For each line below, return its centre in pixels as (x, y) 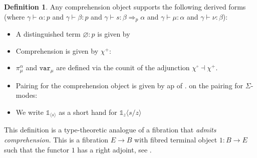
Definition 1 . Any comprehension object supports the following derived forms (125, 7)
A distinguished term (48, 34)
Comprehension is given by (57, 50)
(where (15, 16)
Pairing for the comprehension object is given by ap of (99, 85)
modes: (27, 95)
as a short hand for (88, 112)
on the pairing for (216, 85)
